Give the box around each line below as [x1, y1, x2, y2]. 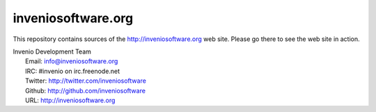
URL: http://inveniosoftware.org [25, 96, 116, 104]
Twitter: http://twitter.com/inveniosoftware [25, 77, 146, 85]
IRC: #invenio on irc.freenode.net [25, 67, 120, 75]
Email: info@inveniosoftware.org [25, 57, 118, 65]
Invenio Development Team [13, 47, 92, 56]
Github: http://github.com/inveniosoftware [25, 86, 146, 95]
